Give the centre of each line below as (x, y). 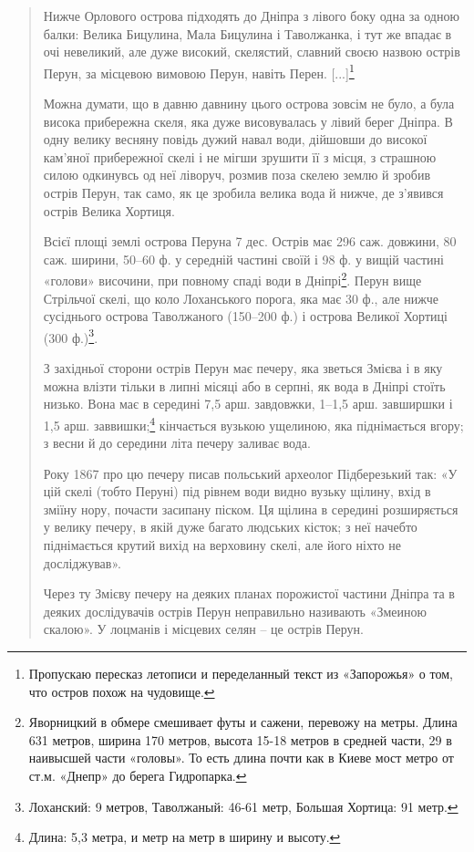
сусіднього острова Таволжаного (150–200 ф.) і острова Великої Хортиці (245, 316)
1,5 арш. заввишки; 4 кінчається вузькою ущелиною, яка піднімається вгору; (253, 423)
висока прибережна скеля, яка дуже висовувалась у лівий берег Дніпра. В (248, 121)
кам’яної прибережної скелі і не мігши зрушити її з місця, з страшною (240, 156)
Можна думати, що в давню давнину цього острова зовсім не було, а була (249, 104)
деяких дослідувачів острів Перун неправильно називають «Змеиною (235, 611)
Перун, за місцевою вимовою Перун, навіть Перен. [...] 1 (199, 71)
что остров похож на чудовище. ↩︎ (122, 691)
